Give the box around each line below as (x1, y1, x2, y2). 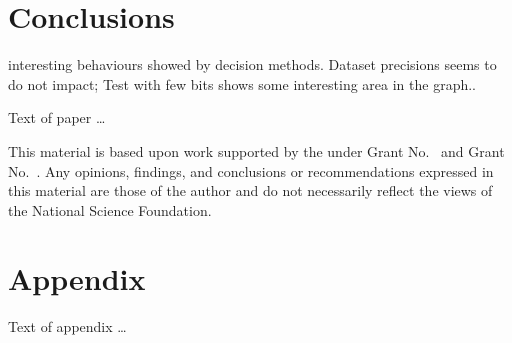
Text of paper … (8, 107, 106, 128)
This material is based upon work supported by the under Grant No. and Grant (8, 140, 505, 161)
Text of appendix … (8, 316, 127, 337)
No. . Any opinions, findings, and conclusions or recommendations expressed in (8, 160, 494, 181)
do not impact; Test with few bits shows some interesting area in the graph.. (8, 73, 476, 94)
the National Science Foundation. (8, 199, 212, 220)
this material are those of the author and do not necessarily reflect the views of (8, 180, 493, 201)
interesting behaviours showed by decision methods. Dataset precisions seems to (8, 54, 497, 75)
